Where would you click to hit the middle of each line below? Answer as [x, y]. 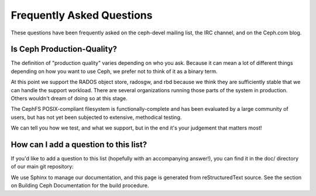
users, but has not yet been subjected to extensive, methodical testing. [96, 117]
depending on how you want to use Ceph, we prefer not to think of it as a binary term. [114, 71]
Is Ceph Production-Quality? [64, 49]
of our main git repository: [42, 167]
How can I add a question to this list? [79, 145]
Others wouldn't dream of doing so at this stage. [69, 99]
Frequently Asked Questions [82, 15]
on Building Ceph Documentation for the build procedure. [80, 185]
